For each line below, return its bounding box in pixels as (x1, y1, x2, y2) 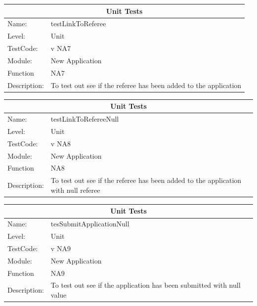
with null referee (50, 184, 100, 195)
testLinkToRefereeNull (50, 114, 119, 124)
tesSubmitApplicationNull (50, 219, 129, 229)
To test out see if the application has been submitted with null (50, 280, 241, 290)
